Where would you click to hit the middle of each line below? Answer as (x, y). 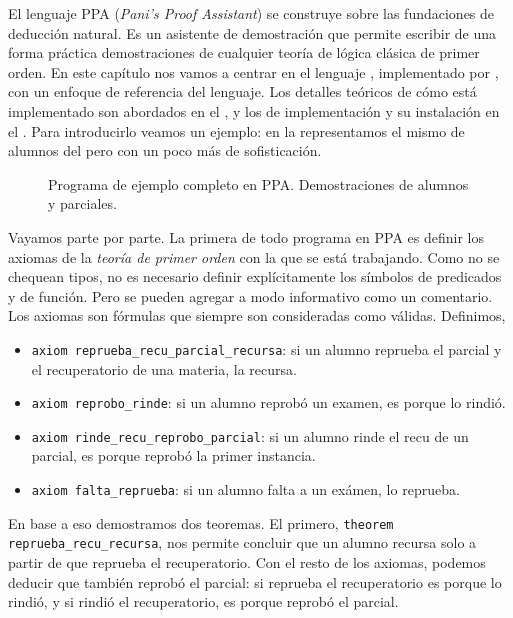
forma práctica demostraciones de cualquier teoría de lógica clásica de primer (244, 52)
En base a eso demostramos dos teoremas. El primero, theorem (201, 522)
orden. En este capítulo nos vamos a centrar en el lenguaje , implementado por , (253, 71)
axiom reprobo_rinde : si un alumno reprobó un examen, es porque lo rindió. (268, 402)
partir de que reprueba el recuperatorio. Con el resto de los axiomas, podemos (247, 562)
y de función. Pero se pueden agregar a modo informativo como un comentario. (250, 295)
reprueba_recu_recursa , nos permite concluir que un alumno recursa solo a (242, 542)
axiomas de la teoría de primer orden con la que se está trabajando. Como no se (254, 256)
